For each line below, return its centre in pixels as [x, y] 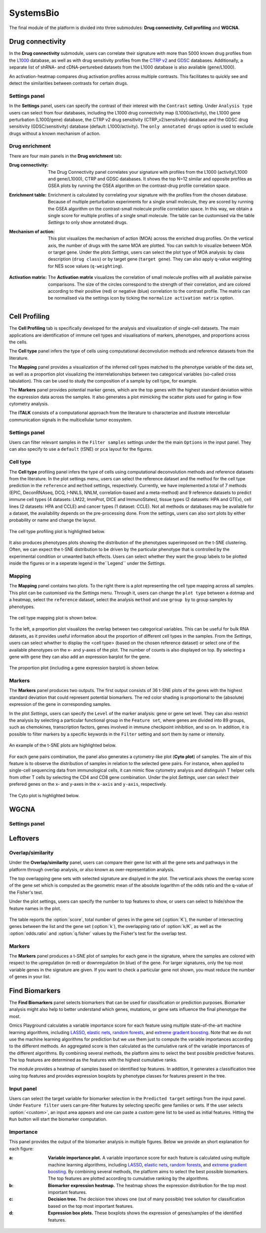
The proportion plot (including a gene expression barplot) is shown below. [84, 668]
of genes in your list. [30, 977]
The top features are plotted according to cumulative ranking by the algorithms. [129, 1178]
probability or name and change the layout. [53, 520]
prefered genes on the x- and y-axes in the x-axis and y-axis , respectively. [88, 784]
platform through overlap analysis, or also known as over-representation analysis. [92, 869]
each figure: [21, 1149]
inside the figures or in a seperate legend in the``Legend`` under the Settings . [87, 563]
